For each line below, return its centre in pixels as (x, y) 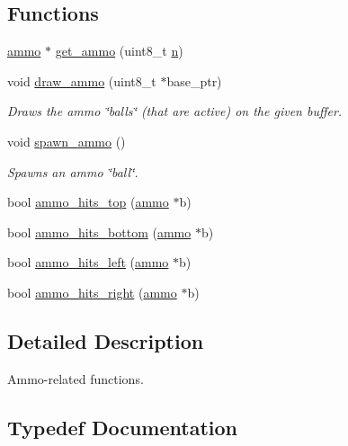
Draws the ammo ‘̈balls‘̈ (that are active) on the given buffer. (175, 111)
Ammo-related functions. (76, 378)
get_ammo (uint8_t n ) (119, 51)
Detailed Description (106, 340)
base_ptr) (194, 80)
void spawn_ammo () (67, 141)
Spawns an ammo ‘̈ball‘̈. (73, 171)
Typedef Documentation (122, 427)
